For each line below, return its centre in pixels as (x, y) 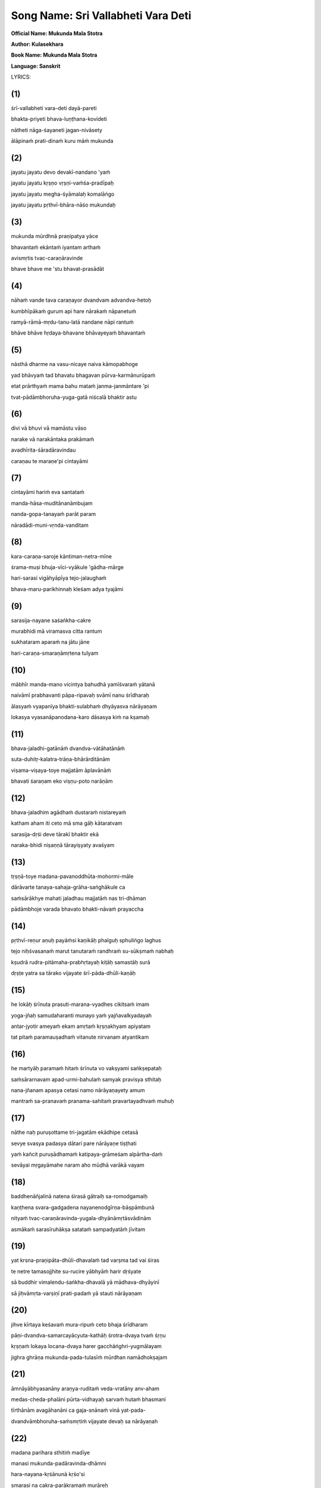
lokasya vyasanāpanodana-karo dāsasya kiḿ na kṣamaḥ (80, 717)
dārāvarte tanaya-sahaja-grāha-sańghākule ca (68, 887)
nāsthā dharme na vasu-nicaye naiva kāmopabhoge (75, 364)
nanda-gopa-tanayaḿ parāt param (53, 514)
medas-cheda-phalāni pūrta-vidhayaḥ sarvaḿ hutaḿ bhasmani (89, 1399)
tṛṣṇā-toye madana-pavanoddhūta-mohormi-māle (72, 876)
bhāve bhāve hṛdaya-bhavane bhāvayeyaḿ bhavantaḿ (78, 333)
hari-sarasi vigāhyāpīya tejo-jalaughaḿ (59, 578)
